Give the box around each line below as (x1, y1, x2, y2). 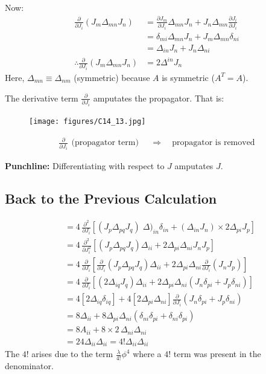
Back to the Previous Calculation (5, 189, 217, 208)
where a (133, 347, 162, 360)
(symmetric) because (74, 71, 150, 83)
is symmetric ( (162, 71, 215, 83)
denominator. (5, 359, 54, 372)
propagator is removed (172, 138, 255, 147)
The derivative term (5, 91, 78, 104)
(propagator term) (71, 138, 139, 147)
